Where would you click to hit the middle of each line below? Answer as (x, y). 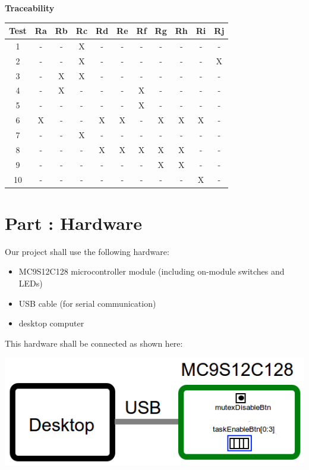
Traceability (30, 8)
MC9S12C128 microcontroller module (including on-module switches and (152, 271)
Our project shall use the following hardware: (87, 251)
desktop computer (51, 323)
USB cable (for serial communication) (87, 303)
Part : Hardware (74, 222)
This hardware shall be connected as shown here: (94, 343)
